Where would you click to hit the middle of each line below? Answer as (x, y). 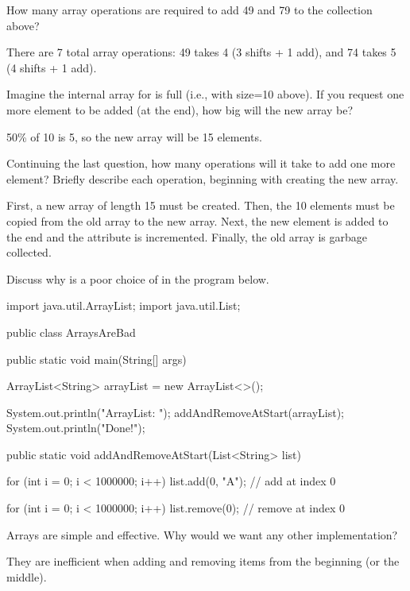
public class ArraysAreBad (71, 332)
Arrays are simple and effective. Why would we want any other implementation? (202, 534)
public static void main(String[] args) (97, 359)
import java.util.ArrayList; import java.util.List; (124, 305)
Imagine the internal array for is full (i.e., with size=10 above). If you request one (205, 94)
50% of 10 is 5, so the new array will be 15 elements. (134, 136)
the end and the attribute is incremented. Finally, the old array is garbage (187, 236)
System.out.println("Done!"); (76, 428)
